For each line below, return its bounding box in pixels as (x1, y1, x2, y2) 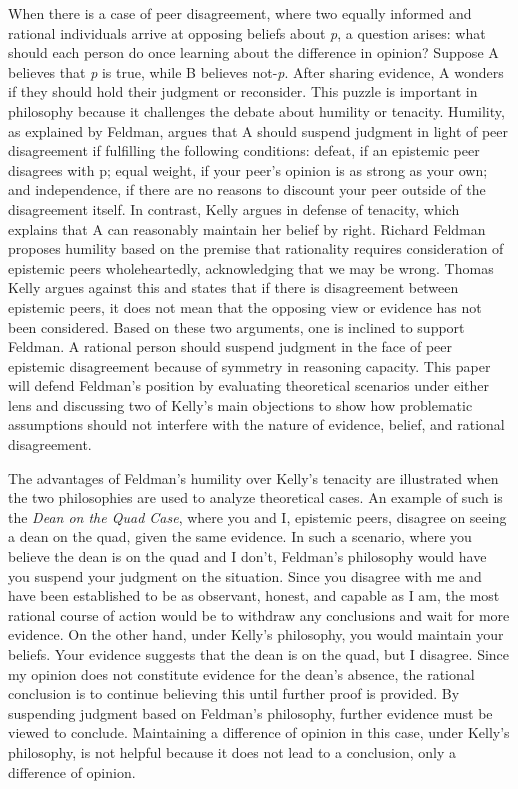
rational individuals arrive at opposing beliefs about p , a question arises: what (8, 22, 486, 43)
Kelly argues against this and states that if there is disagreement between (8, 277, 459, 298)
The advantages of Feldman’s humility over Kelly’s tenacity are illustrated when (8, 467, 499, 488)
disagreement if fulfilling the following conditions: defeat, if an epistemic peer (8, 140, 480, 161)
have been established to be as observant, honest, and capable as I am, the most (8, 585, 500, 606)
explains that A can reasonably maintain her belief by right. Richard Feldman (8, 218, 486, 239)
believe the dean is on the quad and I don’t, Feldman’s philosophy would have (8, 546, 487, 567)
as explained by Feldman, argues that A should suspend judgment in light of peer (8, 120, 509, 141)
